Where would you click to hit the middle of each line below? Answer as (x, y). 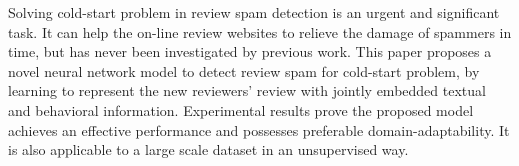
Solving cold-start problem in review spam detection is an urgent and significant (254, 12)
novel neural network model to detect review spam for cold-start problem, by (244, 70)
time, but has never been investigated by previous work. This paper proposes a (250, 51)
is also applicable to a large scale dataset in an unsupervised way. (208, 149)
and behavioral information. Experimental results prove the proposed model (241, 109)
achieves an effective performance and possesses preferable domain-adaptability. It (259, 129)
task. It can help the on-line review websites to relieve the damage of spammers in (260, 31)
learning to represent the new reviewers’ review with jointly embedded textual (247, 90)
